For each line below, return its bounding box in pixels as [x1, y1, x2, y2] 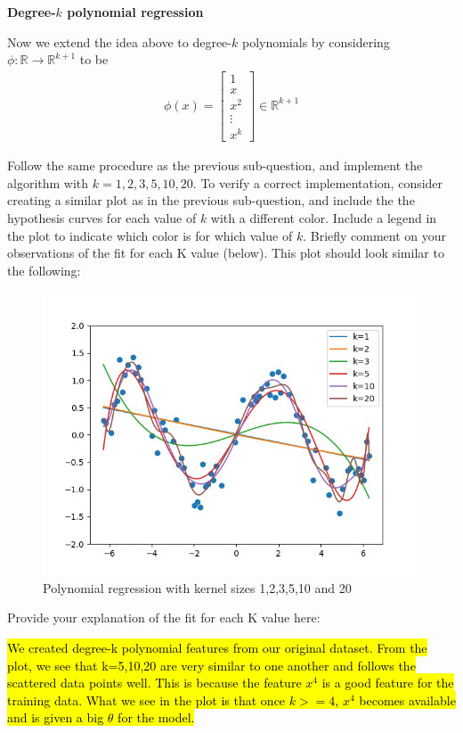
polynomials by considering [241, 32, 390, 51]
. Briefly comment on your [303, 226, 447, 244]
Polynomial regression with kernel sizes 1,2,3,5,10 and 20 [43, 578, 352, 597]
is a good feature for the [321, 673, 454, 692]
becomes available [359, 690, 456, 709]
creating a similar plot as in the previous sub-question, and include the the [7, 191, 415, 210]
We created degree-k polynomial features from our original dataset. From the [7, 638, 427, 657]
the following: [7, 260, 81, 279]
